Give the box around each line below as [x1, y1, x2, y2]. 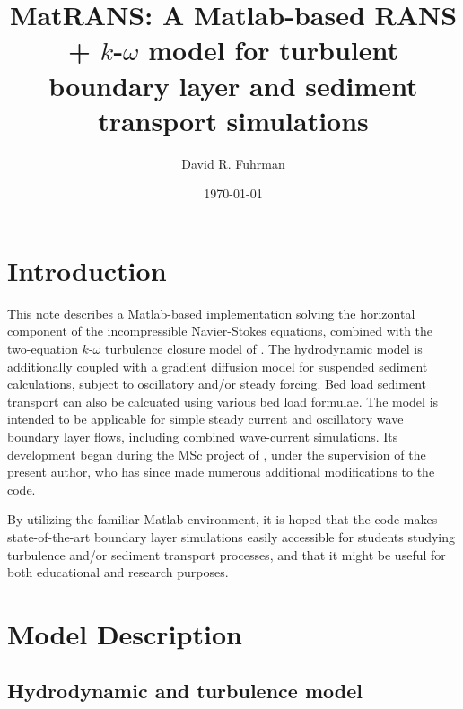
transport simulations [98, 101, 369, 138]
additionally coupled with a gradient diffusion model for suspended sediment [7, 356, 428, 375]
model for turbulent [148, 31, 398, 68]
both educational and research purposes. [7, 563, 229, 582]
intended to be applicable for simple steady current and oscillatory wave [7, 409, 404, 428]
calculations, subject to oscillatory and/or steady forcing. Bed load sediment [7, 374, 426, 393]
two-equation [7, 339, 78, 357]
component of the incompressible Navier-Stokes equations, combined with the [7, 321, 433, 340]
